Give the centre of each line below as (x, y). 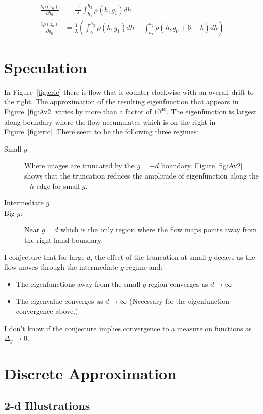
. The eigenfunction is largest (211, 112)
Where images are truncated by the (79, 166)
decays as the (235, 257)
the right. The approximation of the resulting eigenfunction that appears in (121, 101)
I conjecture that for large (44, 257)
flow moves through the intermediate (61, 267)
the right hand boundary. (64, 240)
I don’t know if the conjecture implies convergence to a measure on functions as (128, 328)
